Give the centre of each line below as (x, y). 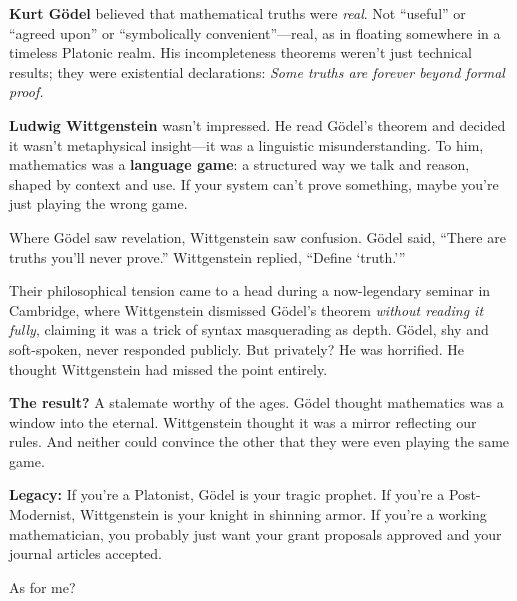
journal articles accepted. (85, 553)
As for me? (42, 586)
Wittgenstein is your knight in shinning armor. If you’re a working (283, 514)
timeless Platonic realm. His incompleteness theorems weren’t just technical (240, 52)
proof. (26, 91)
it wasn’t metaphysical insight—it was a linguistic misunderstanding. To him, (246, 144)
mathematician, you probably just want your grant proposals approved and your (255, 533)
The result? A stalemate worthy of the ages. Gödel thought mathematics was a (256, 402)
